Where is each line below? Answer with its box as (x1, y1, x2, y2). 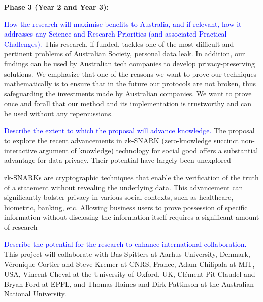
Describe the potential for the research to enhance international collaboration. (4, 239, 247, 249)
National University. (4, 288, 67, 299)
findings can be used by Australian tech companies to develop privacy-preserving (4, 58, 255, 69)
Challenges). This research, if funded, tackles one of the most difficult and (4, 38, 234, 49)
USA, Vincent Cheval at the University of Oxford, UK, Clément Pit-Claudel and (4, 269, 255, 279)
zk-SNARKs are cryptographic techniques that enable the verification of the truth (4, 172, 259, 182)
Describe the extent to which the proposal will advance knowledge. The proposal (4, 125, 255, 136)
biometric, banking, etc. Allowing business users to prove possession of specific (4, 202, 248, 212)
